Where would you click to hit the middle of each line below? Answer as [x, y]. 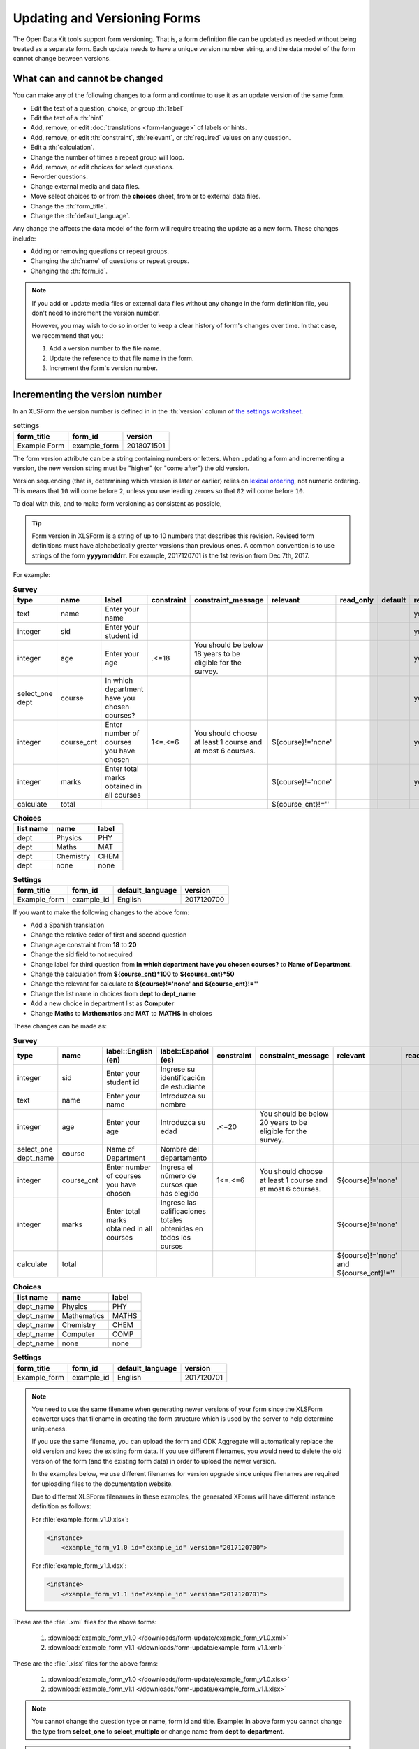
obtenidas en [182, 1228]
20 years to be [283, 1122]
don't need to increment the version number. [96, 313]
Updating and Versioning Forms [107, 18]
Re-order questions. [59, 177]
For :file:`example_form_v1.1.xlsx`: [79, 1566]
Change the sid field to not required [81, 954]
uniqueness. [50, 1429]
